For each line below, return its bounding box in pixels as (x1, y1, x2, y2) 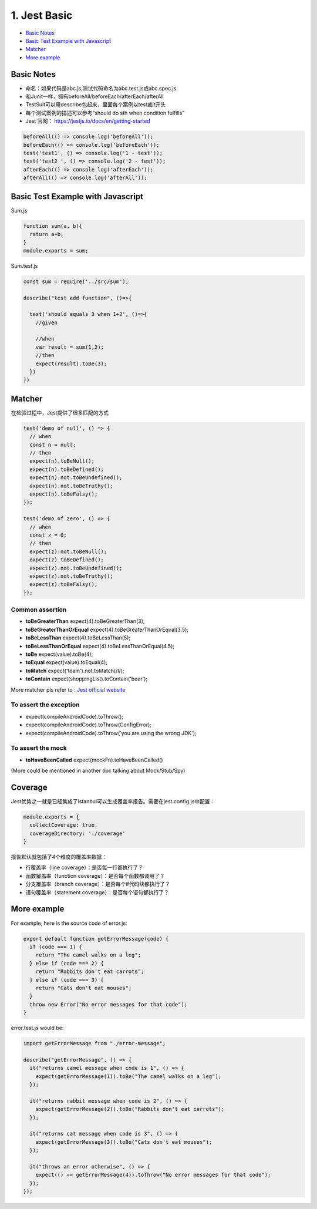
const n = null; (29, 441, 76, 448)
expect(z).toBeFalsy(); (29, 581, 98, 588)
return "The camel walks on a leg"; (35, 952, 141, 958)
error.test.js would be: (11, 1025, 64, 1032)
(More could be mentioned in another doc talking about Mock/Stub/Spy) (11, 767, 186, 774)
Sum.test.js (11, 262, 38, 270)
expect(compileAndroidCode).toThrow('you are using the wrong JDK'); (25, 729, 197, 736)
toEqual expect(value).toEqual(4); (25, 659, 108, 666)
